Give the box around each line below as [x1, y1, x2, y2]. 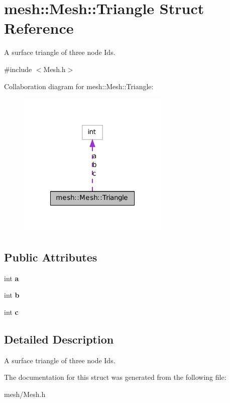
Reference [4, 18, 74, 38]
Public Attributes [4, 249, 97, 264]
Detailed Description [4, 331, 114, 347]
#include [4, 63, 32, 74]
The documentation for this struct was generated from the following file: [4, 372, 226, 382]
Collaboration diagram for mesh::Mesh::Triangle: [4, 81, 154, 91]
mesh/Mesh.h [4, 388, 46, 399]
